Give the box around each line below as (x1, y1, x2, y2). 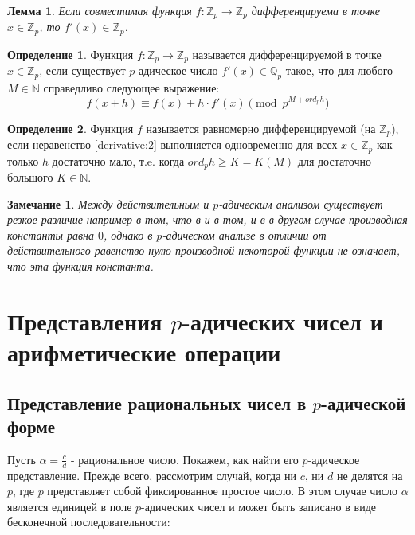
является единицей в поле (7, 498, 132, 514)
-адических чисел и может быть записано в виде (141, 498, 376, 514)
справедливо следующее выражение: (43, 80, 220, 96)
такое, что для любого (285, 62, 393, 79)
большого (7, 169, 53, 185)
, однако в (104, 226, 153, 243)
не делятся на (336, 467, 403, 483)
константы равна (7, 226, 95, 243)
